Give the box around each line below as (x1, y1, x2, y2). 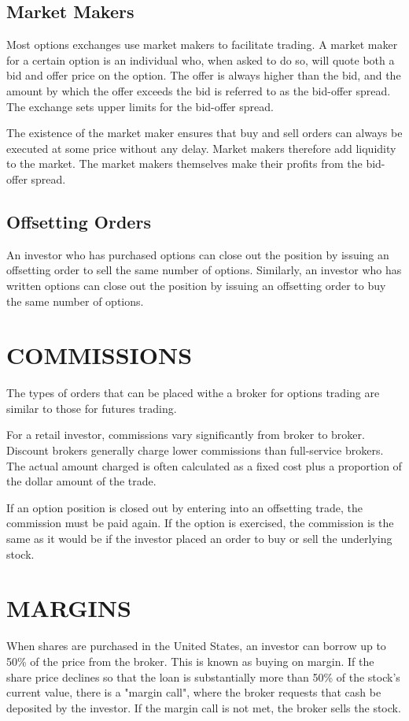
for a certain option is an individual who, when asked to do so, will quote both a (6, 51, 395, 68)
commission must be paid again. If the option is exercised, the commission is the (6, 515, 394, 531)
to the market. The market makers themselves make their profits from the (6, 155, 363, 172)
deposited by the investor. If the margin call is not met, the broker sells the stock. (6, 699, 401, 715)
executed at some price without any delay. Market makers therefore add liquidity (6, 139, 396, 156)
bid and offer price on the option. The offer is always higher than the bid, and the (6, 67, 401, 84)
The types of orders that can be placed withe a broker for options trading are (6, 385, 380, 401)
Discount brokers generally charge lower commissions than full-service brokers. (6, 442, 384, 459)
